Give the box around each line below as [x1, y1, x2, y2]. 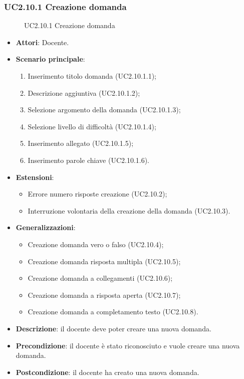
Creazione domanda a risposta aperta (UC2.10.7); [28, 289, 181, 300]
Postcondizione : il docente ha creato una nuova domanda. [16, 366, 199, 377]
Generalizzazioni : [16, 222, 76, 233]
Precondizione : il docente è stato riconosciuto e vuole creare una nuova [16, 340, 240, 350]
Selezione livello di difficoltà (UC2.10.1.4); [28, 121, 156, 131]
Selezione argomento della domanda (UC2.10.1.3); [28, 104, 181, 115]
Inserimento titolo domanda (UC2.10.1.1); [28, 71, 157, 81]
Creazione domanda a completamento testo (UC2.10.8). [28, 306, 198, 317]
